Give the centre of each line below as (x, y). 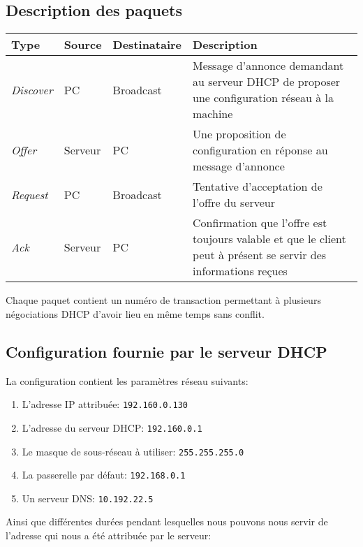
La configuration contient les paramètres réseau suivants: (127, 380)
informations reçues (240, 271)
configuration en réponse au (260, 150)
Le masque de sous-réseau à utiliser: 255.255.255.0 (133, 451)
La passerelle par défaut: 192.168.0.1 (104, 475)
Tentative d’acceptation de (258, 187)
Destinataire (147, 45)
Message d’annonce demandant (268, 66)
